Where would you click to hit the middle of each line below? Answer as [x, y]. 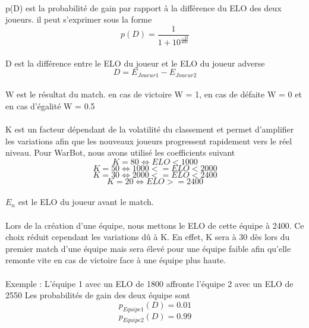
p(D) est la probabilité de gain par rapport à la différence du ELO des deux [144, 7]
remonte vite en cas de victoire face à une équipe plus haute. [116, 260]
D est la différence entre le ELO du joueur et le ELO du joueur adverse [135, 63]
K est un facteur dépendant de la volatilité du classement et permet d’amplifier [150, 129]
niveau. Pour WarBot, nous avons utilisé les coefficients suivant [120, 152]
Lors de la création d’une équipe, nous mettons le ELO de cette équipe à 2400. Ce [155, 225]
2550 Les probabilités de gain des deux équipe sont [98, 295]
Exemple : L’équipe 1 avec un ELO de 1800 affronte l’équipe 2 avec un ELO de [149, 283]
